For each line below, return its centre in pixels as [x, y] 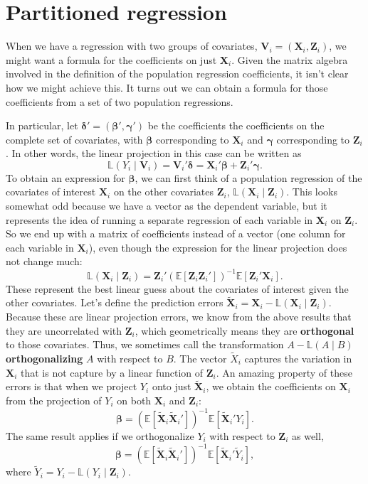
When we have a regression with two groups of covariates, [132, 46]
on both [134, 400]
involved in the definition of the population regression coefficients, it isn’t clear [177, 74]
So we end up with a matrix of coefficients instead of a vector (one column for [176, 233]
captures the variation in [298, 358]
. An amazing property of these [284, 372]
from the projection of [54, 400]
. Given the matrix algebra [290, 59]
